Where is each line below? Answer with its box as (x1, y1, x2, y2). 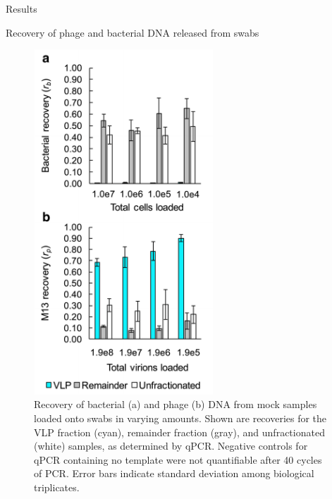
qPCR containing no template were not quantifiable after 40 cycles (34, 452, 322, 467)
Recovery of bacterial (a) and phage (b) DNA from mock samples (34, 397, 317, 412)
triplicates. (34, 479, 80, 494)
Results (6, 1, 37, 16)
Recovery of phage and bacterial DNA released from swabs (6, 25, 259, 39)
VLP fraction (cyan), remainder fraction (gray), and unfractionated (34, 424, 325, 439)
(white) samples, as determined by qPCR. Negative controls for (34, 438, 308, 453)
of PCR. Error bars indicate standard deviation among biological (34, 466, 314, 481)
